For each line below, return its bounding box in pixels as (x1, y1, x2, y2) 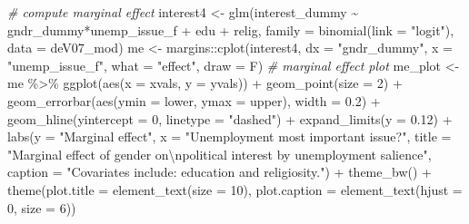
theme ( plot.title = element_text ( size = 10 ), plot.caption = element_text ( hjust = (7, 180, 463, 199)
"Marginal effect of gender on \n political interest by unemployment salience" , (7, 144, 432, 163)
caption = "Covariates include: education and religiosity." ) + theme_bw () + (7, 162, 432, 181)
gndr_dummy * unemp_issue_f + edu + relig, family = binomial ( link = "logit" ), (7, 20, 454, 39)
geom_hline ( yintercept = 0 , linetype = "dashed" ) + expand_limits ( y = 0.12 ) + (7, 109, 453, 128)
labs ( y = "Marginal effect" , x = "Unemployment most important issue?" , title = (7, 127, 452, 146)
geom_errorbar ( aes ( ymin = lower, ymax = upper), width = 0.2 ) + (7, 91, 381, 110)
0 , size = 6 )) (7, 198, 76, 217)
